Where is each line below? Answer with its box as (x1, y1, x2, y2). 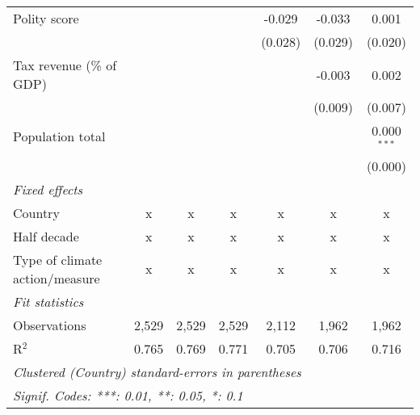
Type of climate (13, 249, 103, 269)
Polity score (13, 9, 79, 27)
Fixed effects (13, 179, 83, 199)
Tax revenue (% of (13, 56, 117, 74)
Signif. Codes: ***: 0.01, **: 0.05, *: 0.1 (13, 385, 243, 405)
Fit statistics (13, 291, 84, 311)
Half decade (13, 226, 79, 245)
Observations (13, 315, 86, 334)
